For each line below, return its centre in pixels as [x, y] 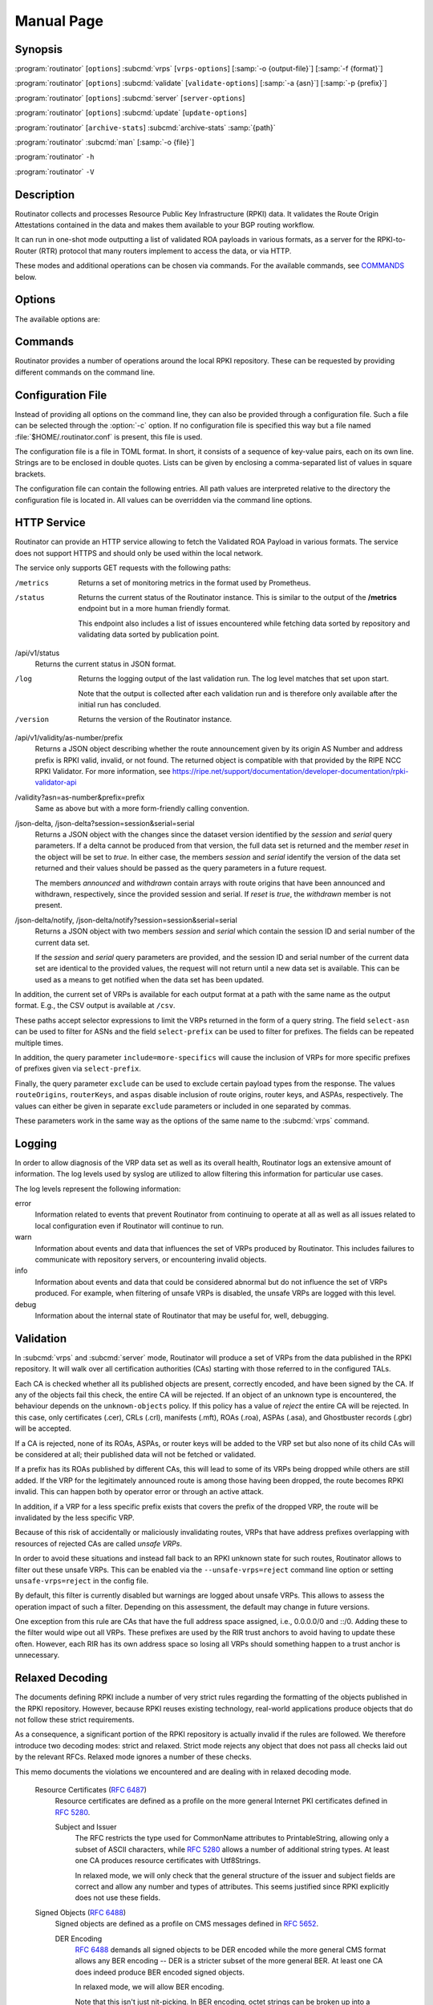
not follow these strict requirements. [75, 1719]
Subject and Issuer [86, 1827]
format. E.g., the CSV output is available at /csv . [95, 1006]
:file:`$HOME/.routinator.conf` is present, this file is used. [109, 436]
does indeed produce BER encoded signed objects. [160, 1972]
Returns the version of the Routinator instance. [155, 719]
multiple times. [39, 1043]
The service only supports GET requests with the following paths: [123, 568]
